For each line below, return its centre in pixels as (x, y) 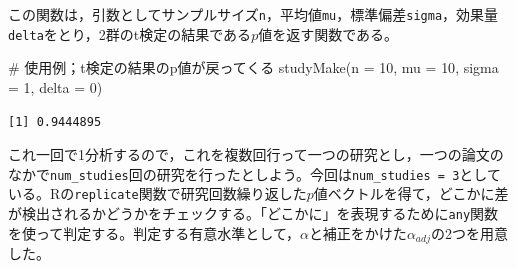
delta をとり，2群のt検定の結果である (130, 33)
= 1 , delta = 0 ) (55, 86)
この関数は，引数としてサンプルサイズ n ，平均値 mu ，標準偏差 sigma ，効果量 (253, 14)
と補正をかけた (357, 232)
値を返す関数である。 (328, 33)
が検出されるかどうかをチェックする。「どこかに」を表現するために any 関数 (253, 213)
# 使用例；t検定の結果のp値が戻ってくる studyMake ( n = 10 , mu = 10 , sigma (253, 67)
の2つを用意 (469, 232)
